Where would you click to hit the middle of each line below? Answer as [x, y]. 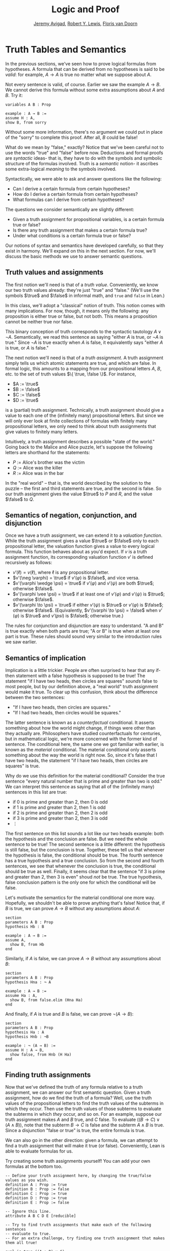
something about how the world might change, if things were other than [80, 728]
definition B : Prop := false [37, 1189]
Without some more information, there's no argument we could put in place [84, 132]
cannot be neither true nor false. [39, 321]
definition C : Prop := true [36, 1193]
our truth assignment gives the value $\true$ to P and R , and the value [79, 494]
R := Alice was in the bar [38, 473]
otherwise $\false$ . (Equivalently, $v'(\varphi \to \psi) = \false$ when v [87, 610]
